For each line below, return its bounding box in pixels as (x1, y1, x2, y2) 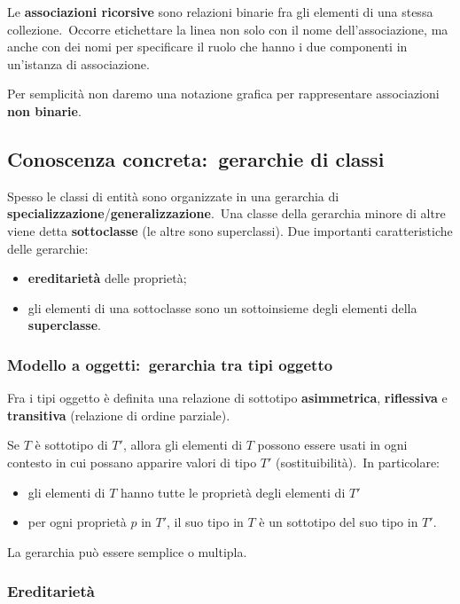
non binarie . (7, 101, 82, 120)
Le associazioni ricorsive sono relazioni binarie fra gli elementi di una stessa (7, 3, 433, 20)
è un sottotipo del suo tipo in (259, 513, 418, 531)
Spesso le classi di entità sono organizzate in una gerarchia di (7, 186, 339, 205)
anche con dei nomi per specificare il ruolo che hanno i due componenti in (7, 37, 408, 56)
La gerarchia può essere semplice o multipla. (7, 542, 247, 561)
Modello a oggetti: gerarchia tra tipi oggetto (7, 353, 333, 375)
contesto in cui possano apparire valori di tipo (7, 452, 257, 471)
